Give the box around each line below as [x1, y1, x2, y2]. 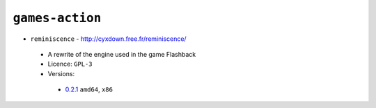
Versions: [47, 69, 75, 78]
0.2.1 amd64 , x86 [65, 85, 113, 93]
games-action [13, 10, 102, 26]
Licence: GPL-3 [47, 60, 93, 69]
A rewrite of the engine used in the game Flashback [47, 50, 196, 58]
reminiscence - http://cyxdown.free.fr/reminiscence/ [30, 35, 187, 43]
